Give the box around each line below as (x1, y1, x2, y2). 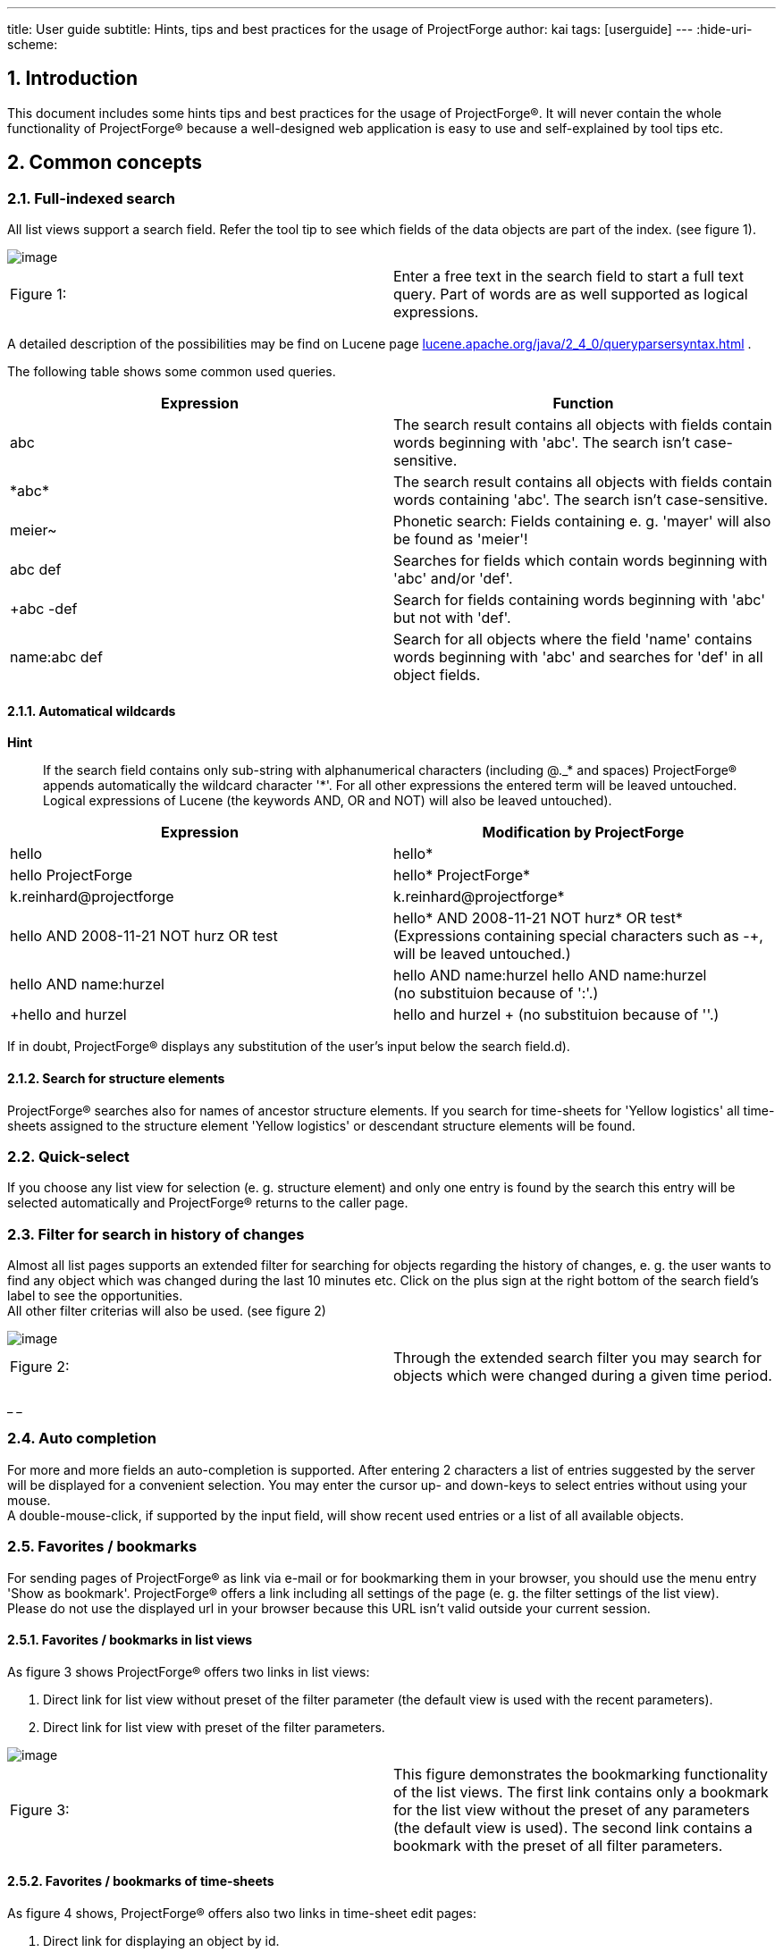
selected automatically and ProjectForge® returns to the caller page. (7, 1195, 408, 1211)
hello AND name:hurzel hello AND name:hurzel (393, 966, 707, 985)
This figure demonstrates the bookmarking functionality (393, 1764, 768, 1783)
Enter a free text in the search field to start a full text (393, 267, 744, 286)
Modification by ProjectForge (482, 823, 685, 842)
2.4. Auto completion (7, 1429, 156, 1448)
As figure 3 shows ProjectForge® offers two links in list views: (7, 1663, 370, 1679)
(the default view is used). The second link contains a (393, 1818, 753, 1837)
